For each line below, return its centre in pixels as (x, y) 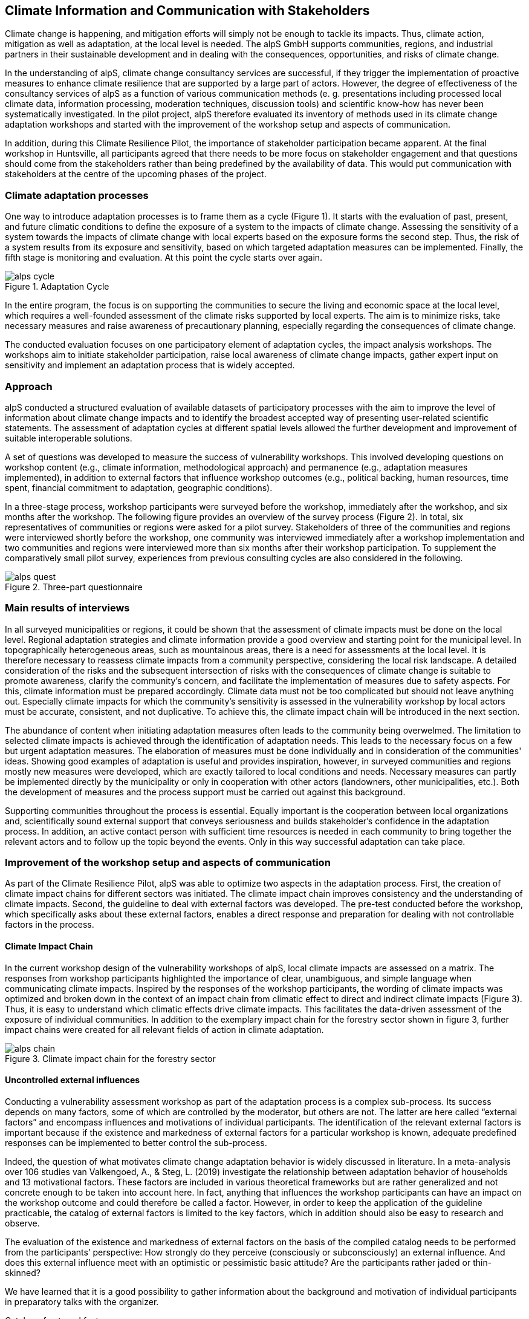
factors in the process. (50, 925)
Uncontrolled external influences (73, 1080)
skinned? (23, 1272)
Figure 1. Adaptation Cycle (57, 287)
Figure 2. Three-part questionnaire (74, 587)
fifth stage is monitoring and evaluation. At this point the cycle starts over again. (164, 258)
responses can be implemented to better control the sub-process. (136, 1142)
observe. (22, 1223)
